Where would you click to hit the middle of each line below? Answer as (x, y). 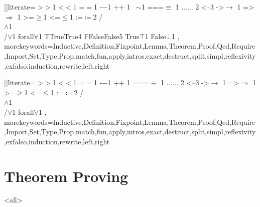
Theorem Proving (66, 176)
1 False (155, 36)
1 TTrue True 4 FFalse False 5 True (89, 36)
